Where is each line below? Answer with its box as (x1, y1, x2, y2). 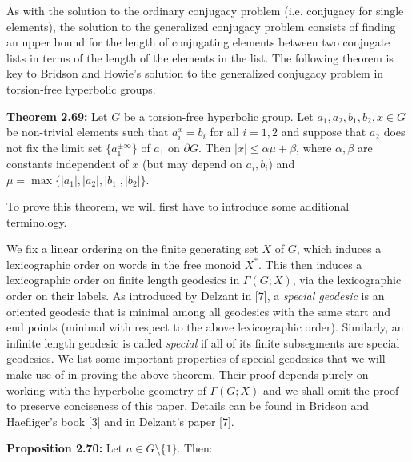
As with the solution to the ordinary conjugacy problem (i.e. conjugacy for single (6, 2, 404, 18)
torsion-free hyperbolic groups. (6, 80, 156, 97)
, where (296, 139, 332, 156)
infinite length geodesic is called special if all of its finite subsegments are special (6, 334, 400, 351)
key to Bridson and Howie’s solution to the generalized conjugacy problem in (6, 65, 384, 82)
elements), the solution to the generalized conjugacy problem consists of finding (6, 18, 396, 34)
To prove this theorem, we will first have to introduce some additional (6, 198, 350, 215)
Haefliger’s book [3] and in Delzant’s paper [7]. (6, 412, 234, 429)
